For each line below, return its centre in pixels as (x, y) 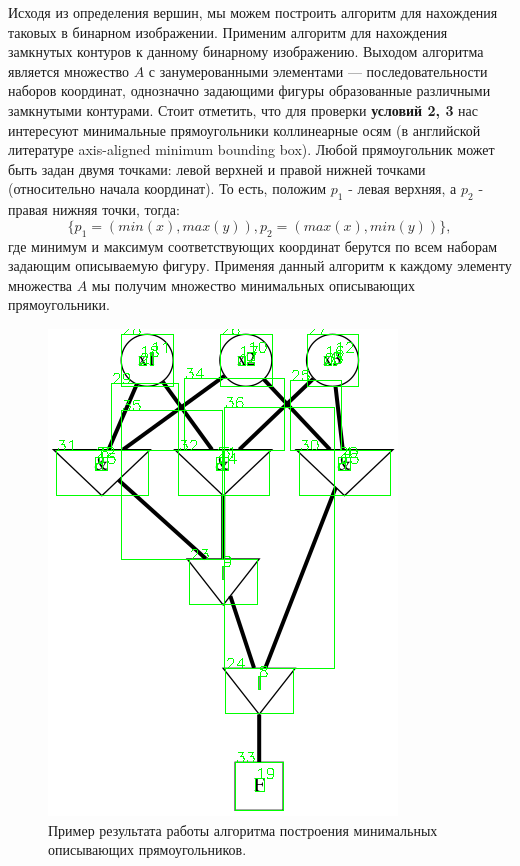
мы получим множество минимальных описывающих (253, 284)
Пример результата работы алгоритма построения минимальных (243, 829)
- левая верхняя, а (402, 188)
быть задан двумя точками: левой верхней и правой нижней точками (217, 168)
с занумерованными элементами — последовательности (318, 70)
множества (40, 284)
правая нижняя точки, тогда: (94, 209)
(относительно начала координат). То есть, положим (167, 188)
